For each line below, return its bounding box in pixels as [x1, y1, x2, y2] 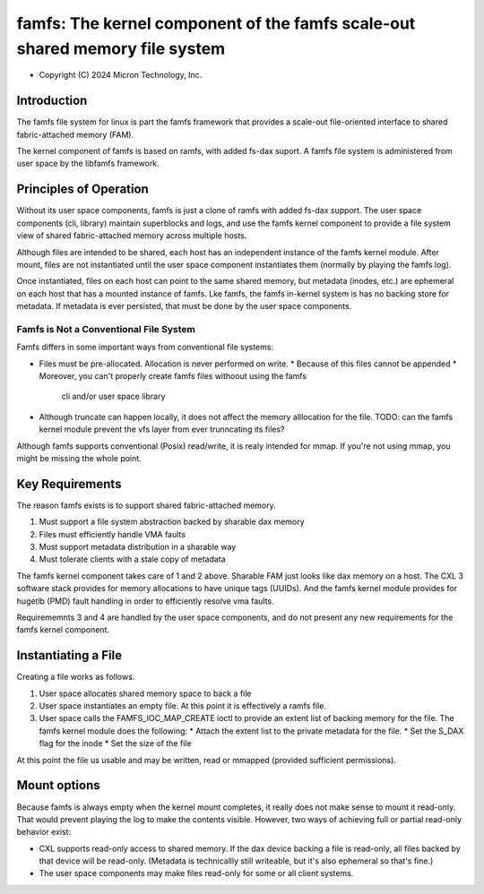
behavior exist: [16, 827, 72, 838]
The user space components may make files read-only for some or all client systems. [39, 868, 354, 879]
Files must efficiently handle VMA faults [39, 529, 186, 539]
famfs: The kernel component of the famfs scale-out [16, 13, 416, 33]
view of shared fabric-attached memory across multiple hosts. [16, 230, 247, 241]
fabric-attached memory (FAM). [16, 129, 134, 140]
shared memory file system [16, 39, 226, 58]
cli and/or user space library [61, 391, 166, 402]
